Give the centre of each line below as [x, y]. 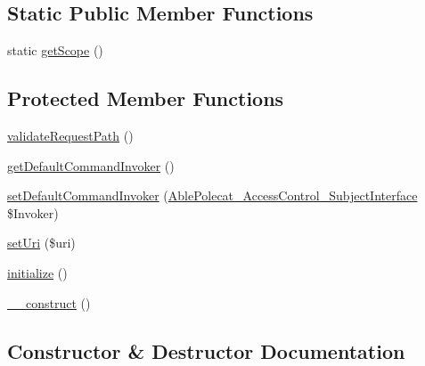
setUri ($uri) [41, 243]
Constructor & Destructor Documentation [206, 350]
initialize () [37, 272]
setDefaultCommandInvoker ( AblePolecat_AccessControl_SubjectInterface [212, 195]
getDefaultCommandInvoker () [91, 165]
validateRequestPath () [70, 135]
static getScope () [55, 50]
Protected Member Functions [146, 98]
